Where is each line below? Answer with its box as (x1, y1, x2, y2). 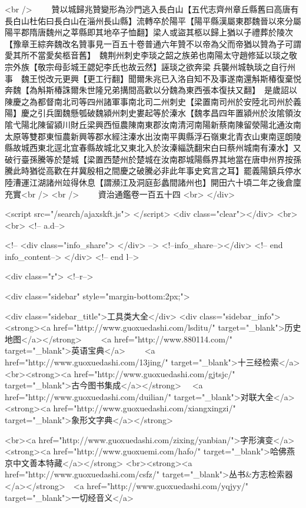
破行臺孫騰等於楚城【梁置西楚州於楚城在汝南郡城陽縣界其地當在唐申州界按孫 (5, 153, 301, 165)
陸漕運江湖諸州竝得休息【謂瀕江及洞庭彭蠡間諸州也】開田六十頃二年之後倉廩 (5, 176, 301, 188)
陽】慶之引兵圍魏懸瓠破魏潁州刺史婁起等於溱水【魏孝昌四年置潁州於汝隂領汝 (5, 107, 301, 119)
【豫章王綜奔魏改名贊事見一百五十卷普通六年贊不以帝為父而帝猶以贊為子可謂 (5, 37, 301, 50)
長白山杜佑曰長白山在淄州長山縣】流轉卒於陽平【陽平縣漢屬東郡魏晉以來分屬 (5, 14, 301, 27)
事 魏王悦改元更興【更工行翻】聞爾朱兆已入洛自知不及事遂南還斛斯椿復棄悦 (5, 72, 301, 84)
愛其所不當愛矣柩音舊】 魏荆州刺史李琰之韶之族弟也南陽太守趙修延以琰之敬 (5, 49, 297, 61)
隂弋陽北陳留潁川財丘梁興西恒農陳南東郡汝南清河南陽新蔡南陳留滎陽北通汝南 (5, 118, 301, 130)
